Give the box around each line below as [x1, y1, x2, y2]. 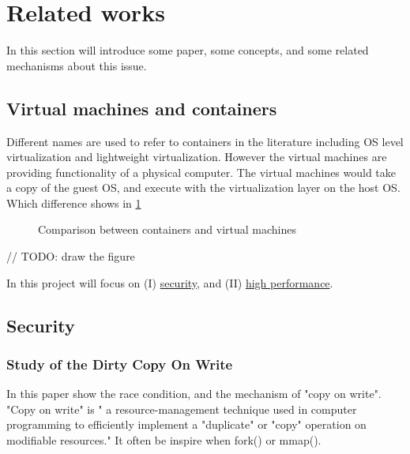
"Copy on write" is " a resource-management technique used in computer [6, 400, 357, 417]
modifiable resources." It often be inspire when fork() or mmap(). [6, 432, 322, 448]
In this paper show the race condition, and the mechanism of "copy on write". [6, 385, 382, 402]
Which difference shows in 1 [6, 194, 141, 211]
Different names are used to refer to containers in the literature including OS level [6, 133, 404, 149]
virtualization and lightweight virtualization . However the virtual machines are [6, 148, 387, 165]
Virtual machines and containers [6, 96, 277, 120]
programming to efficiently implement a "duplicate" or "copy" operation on [6, 416, 367, 433]
